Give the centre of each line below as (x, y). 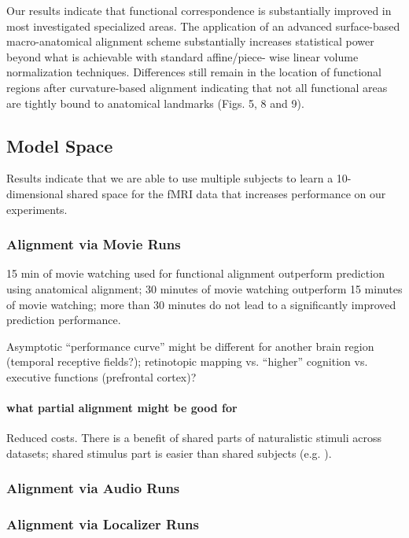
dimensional (35, 193)
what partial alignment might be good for (122, 408)
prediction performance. (64, 320)
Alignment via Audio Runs (93, 488)
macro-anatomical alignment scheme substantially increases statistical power (190, 41)
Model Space (60, 145)
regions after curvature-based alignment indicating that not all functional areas (197, 87)
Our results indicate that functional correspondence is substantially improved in (199, 10)
